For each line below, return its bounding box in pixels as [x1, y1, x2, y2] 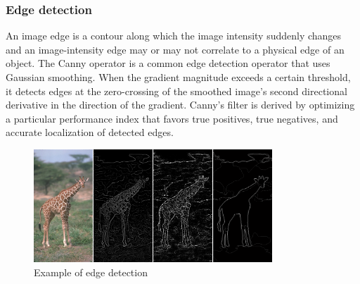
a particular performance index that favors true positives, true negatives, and [6, 111, 338, 125]
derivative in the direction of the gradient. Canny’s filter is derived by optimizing [6, 97, 355, 112]
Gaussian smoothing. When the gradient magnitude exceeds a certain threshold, [6, 70, 351, 84]
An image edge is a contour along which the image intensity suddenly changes [6, 28, 342, 43]
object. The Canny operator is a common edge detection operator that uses [6, 56, 330, 70]
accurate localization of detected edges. [6, 125, 174, 140]
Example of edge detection [34, 264, 148, 279]
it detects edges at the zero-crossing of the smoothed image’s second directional [6, 83, 347, 98]
